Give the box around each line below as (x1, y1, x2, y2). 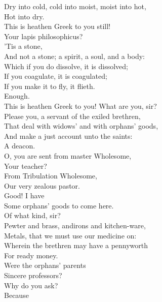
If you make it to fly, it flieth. (4, 80, 95, 91)
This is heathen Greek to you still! (4, 21, 110, 32)
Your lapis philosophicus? (4, 31, 83, 41)
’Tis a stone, (4, 41, 43, 51)
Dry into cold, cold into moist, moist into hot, (4, 1, 146, 11)
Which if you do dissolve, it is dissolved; (4, 61, 128, 71)
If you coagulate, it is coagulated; (4, 71, 107, 81)
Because (4, 290, 29, 300)
